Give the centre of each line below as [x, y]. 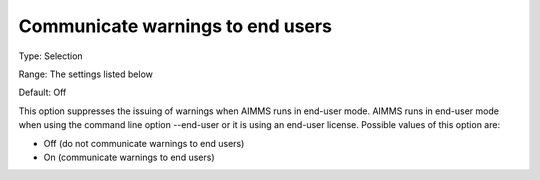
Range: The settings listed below [86, 74]
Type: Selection [51, 56]
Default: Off [42, 92]
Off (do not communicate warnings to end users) [144, 143]
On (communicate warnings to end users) [129, 157]
